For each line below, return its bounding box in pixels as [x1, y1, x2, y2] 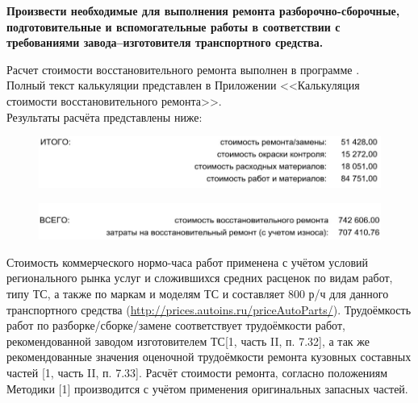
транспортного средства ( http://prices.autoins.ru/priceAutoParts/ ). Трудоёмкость [6, 301, 412, 318]
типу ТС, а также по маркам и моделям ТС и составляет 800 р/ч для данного [6, 285, 389, 301]
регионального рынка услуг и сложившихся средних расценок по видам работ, [6, 269, 393, 286]
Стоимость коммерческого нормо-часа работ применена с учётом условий [6, 253, 369, 270]
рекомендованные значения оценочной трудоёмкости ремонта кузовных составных [6, 348, 412, 365]
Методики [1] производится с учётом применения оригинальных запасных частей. [6, 380, 408, 397]
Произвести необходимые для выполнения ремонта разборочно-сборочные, [6, 2, 400, 19]
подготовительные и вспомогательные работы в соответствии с [6, 18, 341, 35]
